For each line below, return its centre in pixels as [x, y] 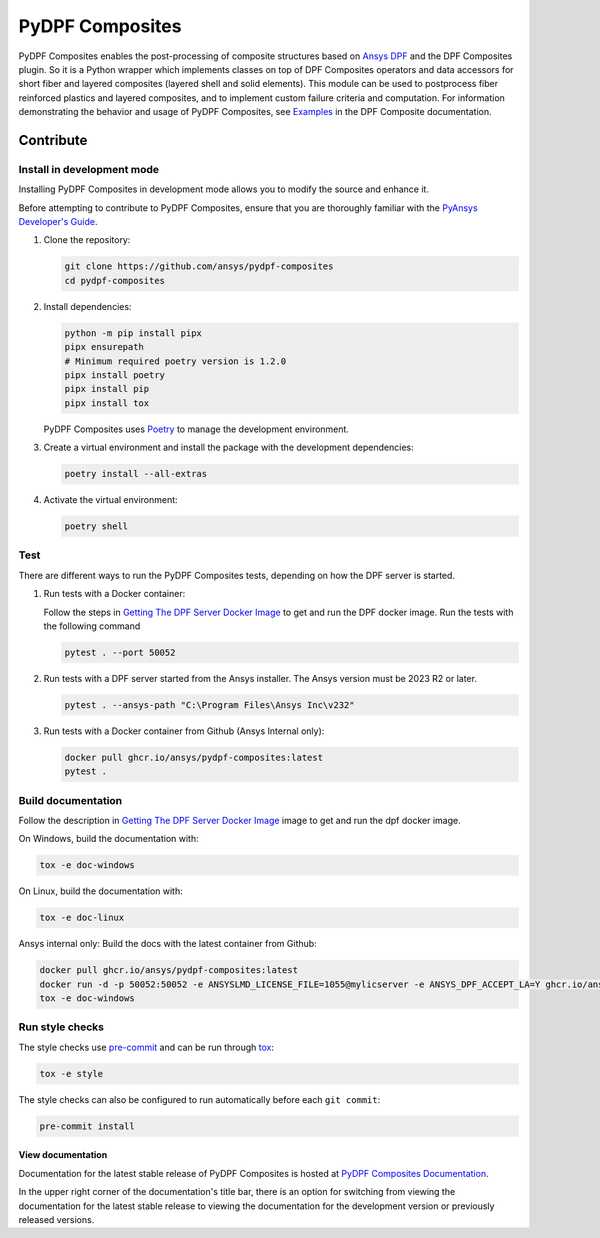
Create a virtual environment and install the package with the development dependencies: [228, 447]
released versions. [56, 1219]
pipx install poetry [114, 374]
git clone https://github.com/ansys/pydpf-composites [199, 266]
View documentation [63, 1155]
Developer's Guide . [58, 222]
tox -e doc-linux [82, 918]
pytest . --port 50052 [120, 652]
